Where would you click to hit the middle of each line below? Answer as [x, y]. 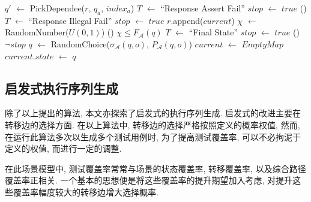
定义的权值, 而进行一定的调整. [63, 148]
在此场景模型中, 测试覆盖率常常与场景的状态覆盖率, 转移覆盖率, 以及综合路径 [155, 168]
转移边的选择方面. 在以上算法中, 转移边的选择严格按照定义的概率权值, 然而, [152, 124]
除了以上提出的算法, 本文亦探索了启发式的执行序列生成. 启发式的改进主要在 [153, 113]
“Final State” [213, 32]
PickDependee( [57, 8]
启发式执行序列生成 [62, 88]
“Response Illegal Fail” [70, 20]
